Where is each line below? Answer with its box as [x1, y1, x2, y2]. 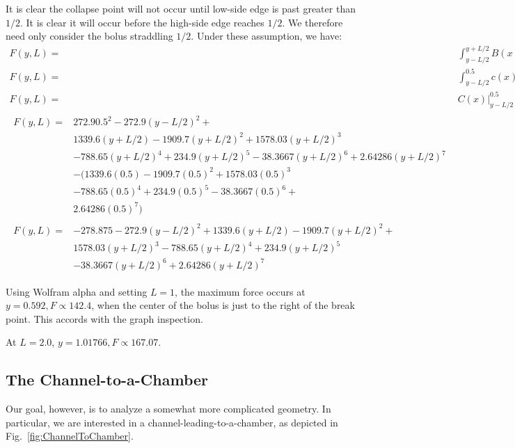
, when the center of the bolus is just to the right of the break [91, 298, 355, 312]
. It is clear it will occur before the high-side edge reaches [20, 15, 264, 29]
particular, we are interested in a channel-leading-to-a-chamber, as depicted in [6, 415, 338, 429]
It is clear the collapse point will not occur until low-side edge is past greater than [6, 1, 356, 15]
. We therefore [282, 15, 343, 29]
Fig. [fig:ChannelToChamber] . [6, 429, 134, 443]
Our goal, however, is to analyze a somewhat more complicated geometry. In [6, 401, 331, 416]
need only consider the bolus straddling [6, 29, 173, 43]
